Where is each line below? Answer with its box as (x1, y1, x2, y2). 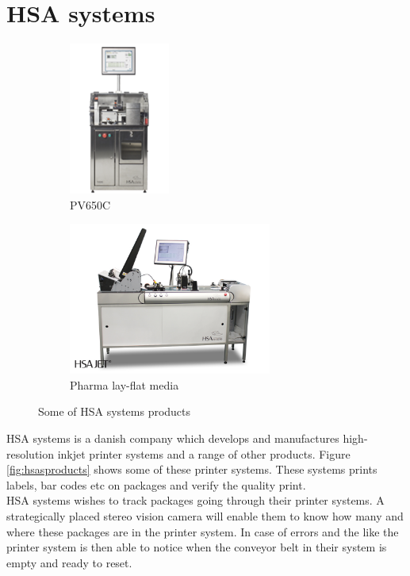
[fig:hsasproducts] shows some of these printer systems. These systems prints (6, 461, 377, 478)
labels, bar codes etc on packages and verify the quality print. (6, 476, 306, 493)
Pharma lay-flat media (70, 376, 179, 393)
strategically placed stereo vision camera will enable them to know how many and (6, 508, 404, 524)
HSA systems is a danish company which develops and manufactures (6, 430, 339, 447)
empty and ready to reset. (6, 554, 132, 570)
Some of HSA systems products (38, 403, 191, 420)
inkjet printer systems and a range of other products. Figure (57, 445, 351, 462)
